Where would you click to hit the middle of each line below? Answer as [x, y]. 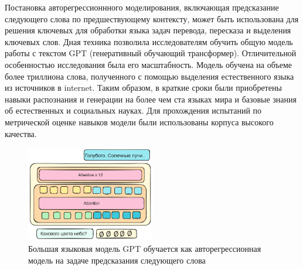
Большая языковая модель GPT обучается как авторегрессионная [145, 249]
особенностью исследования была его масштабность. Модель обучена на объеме [148, 64]
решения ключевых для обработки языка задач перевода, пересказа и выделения [148, 30]
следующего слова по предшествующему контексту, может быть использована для [152, 18]
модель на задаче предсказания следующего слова [117, 260]
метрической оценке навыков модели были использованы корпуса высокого [139, 122]
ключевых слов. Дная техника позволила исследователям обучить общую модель [149, 41]
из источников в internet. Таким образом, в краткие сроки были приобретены [143, 88]
